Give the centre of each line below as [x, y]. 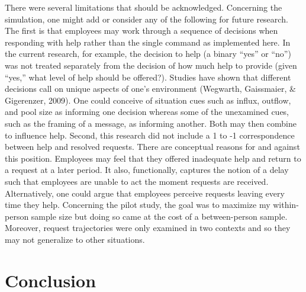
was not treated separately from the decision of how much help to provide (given [151, 65]
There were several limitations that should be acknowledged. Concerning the [144, 7]
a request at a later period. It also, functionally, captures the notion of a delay [147, 170]
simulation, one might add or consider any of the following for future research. [146, 19]
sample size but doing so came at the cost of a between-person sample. [159, 216]
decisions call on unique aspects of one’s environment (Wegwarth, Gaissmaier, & [150, 89]
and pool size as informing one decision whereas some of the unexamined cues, [147, 112]
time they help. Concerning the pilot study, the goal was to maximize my [138, 205]
